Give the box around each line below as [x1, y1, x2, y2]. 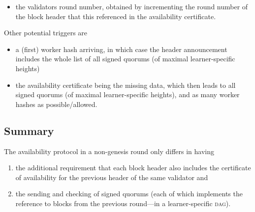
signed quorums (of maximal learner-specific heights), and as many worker [15, 89, 240, 100]
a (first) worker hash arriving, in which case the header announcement [15, 44, 227, 54]
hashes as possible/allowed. [15, 99, 97, 109]
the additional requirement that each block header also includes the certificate [15, 162, 251, 173]
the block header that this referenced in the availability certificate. [15, 11, 216, 21]
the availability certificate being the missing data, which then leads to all [15, 79, 236, 90]
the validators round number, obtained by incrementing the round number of [15, 1, 248, 11]
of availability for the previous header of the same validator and [15, 172, 208, 182]
